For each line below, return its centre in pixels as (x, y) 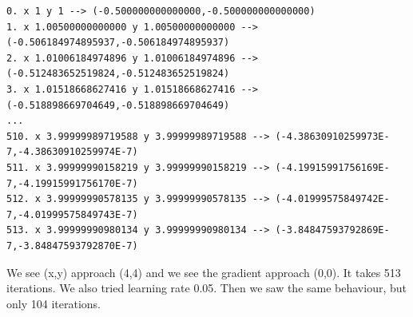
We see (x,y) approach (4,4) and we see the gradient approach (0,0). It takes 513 (204, 272)
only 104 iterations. (54, 303)
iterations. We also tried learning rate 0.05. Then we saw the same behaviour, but (206, 288)
